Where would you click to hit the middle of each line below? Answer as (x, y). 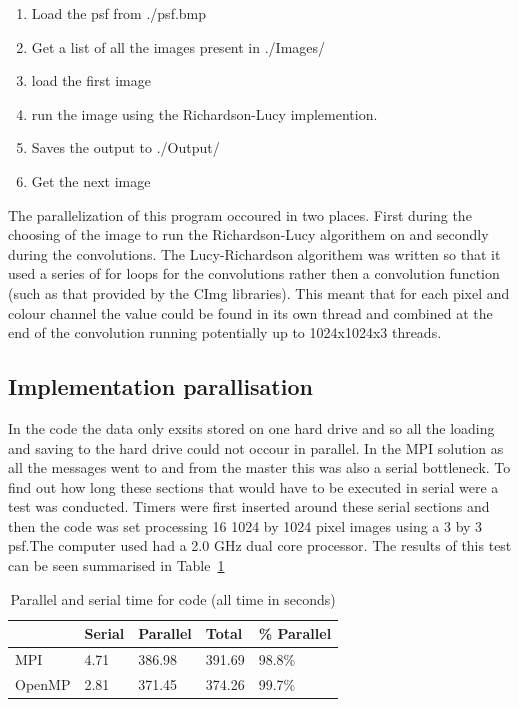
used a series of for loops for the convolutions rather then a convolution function (254, 273)
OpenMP (43, 683)
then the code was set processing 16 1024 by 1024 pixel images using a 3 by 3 (245, 525)
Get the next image (91, 180)
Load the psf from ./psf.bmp (119, 13)
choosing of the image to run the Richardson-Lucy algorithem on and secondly (248, 234)
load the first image (91, 80)
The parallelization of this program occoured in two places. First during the (240, 214)
